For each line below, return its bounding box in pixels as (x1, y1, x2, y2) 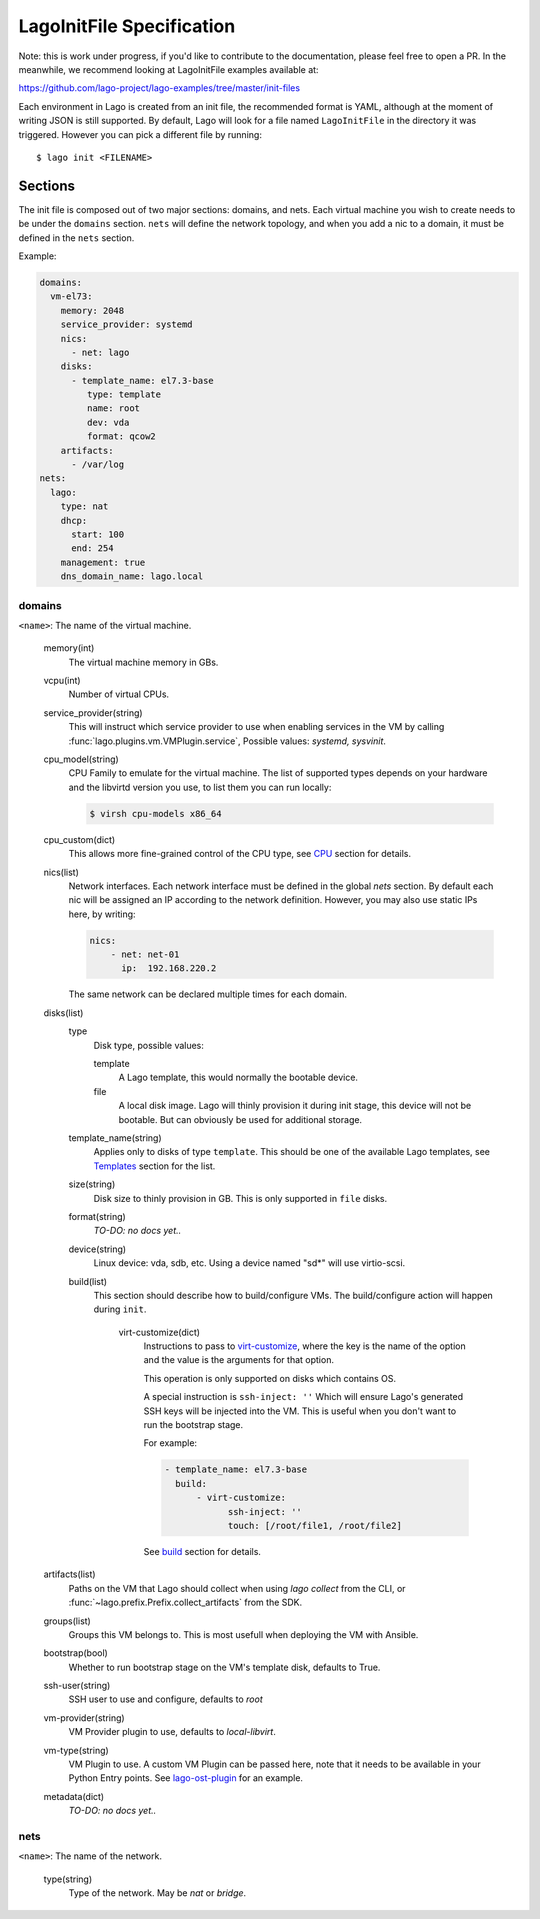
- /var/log (71, 459, 125, 470)
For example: (143, 1437, 198, 1449)
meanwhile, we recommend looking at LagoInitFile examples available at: (18, 63, 319, 75)
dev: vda (86, 416, 130, 428)
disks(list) (43, 1006, 84, 1019)
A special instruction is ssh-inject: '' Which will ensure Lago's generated (143, 1391, 464, 1403)
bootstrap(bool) (43, 1647, 109, 1659)
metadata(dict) (43, 1790, 105, 1802)
